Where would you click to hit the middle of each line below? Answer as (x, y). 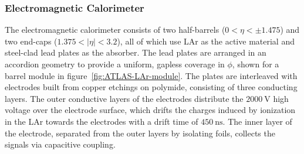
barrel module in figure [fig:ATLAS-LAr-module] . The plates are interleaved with (151, 75)
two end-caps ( (31, 41)
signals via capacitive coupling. (60, 144)
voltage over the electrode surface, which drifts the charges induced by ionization (150, 110)
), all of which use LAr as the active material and (206, 41)
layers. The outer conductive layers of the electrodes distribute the (124, 98)
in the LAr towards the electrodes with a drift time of (102, 121)
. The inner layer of (257, 121)
